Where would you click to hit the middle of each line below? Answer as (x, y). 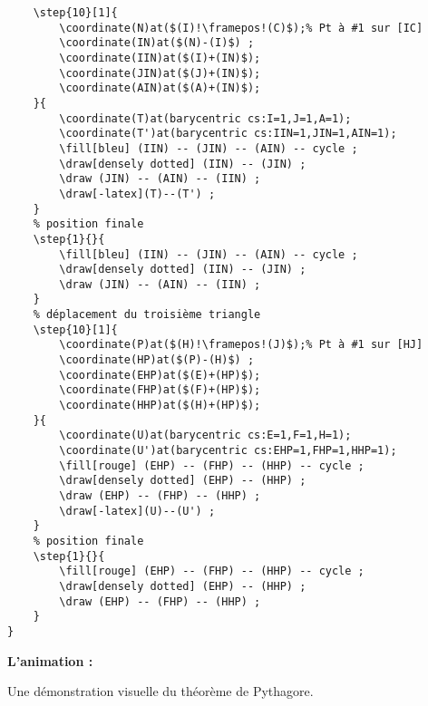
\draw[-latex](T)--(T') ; (137, 193)
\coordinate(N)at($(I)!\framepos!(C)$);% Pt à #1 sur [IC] (241, 28)
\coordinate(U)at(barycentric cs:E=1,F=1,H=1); (205, 435)
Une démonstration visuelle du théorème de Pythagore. (160, 691)
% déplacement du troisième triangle (147, 315)
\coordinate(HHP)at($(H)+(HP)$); (160, 406)
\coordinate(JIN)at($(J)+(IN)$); (160, 73)
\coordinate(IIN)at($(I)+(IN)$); (160, 58)
